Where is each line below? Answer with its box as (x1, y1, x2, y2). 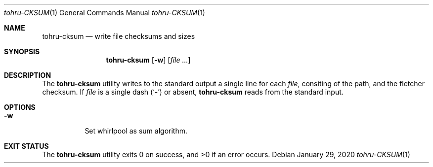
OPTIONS (4, 103, 36, 111)
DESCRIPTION (4, 71, 51, 79)
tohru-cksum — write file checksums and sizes (42, 32, 195, 40)
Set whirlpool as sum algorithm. (85, 127, 187, 135)
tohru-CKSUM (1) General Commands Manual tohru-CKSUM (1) (4, 8, 205, 17)
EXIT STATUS (4, 142, 49, 150)
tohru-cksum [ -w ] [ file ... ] (106, 56, 191, 64)
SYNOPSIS (4, 47, 40, 56)
